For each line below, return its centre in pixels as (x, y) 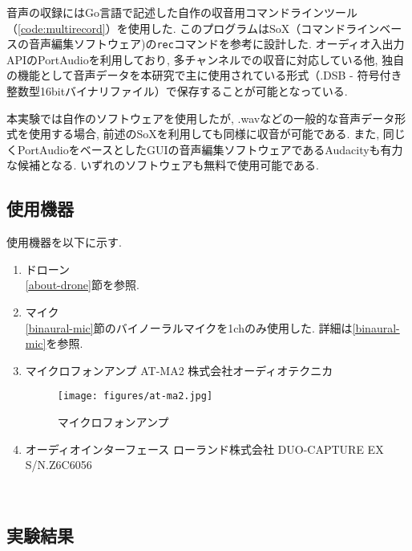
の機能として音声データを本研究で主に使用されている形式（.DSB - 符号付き (204, 75)
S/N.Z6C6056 (59, 465)
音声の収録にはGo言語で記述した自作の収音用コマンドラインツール (182, 12)
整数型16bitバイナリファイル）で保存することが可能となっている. (177, 91)
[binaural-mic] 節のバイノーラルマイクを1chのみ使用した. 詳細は (189, 327)
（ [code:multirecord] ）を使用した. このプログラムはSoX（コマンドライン (193, 28)
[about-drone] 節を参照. (82, 285)
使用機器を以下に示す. (64, 242)
